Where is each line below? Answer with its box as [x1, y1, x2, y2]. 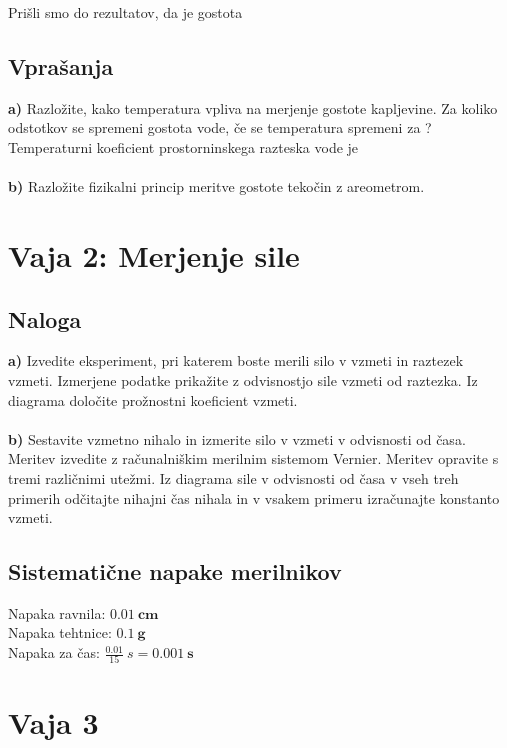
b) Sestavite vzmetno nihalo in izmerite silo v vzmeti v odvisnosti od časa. [8, 428, 466, 449]
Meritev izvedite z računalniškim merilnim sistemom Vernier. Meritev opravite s [8, 448, 499, 469]
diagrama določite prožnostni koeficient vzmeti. [8, 389, 298, 410]
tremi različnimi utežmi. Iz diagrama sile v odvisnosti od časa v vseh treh [8, 467, 459, 488]
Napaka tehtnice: [8, 622, 112, 643]
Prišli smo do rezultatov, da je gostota [8, 2, 243, 22]
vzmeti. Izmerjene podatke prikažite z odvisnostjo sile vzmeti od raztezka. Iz [8, 369, 478, 390]
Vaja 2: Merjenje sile [8, 234, 300, 275]
